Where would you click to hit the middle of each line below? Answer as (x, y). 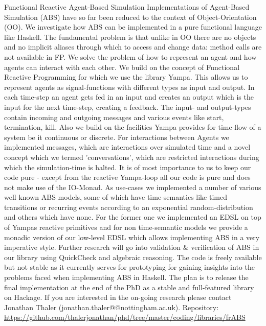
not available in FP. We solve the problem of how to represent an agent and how (130, 56)
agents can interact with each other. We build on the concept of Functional (122, 67)
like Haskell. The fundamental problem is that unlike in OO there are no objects (130, 37)
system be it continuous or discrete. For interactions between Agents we (117, 137)
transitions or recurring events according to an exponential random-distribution (129, 207)
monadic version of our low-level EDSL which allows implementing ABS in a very (132, 237)
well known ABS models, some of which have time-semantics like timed (116, 197)
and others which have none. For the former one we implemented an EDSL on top (133, 217)
